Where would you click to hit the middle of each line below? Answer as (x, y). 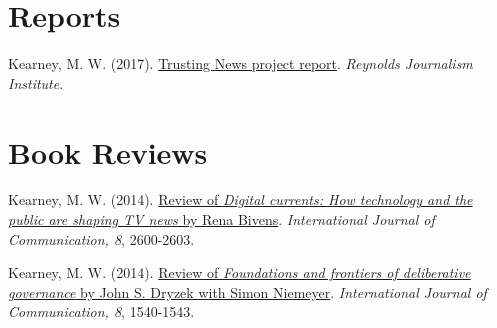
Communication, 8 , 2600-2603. (101, 238)
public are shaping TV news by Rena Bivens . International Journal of (221, 219)
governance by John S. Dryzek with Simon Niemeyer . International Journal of (247, 291)
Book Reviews (108, 151)
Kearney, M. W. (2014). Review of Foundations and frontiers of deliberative (239, 272)
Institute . (36, 82)
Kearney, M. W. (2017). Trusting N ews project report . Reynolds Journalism (240, 63)
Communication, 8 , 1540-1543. (101, 311)
